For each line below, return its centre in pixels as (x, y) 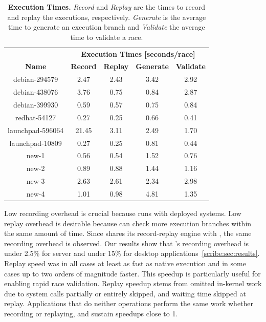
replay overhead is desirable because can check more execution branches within (128, 223)
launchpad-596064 (36, 130)
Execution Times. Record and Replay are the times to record (107, 7)
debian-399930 (36, 104)
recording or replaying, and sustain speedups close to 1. (91, 313)
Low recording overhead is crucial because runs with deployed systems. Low (123, 213)
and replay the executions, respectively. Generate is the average (107, 17)
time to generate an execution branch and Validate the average (107, 27)
